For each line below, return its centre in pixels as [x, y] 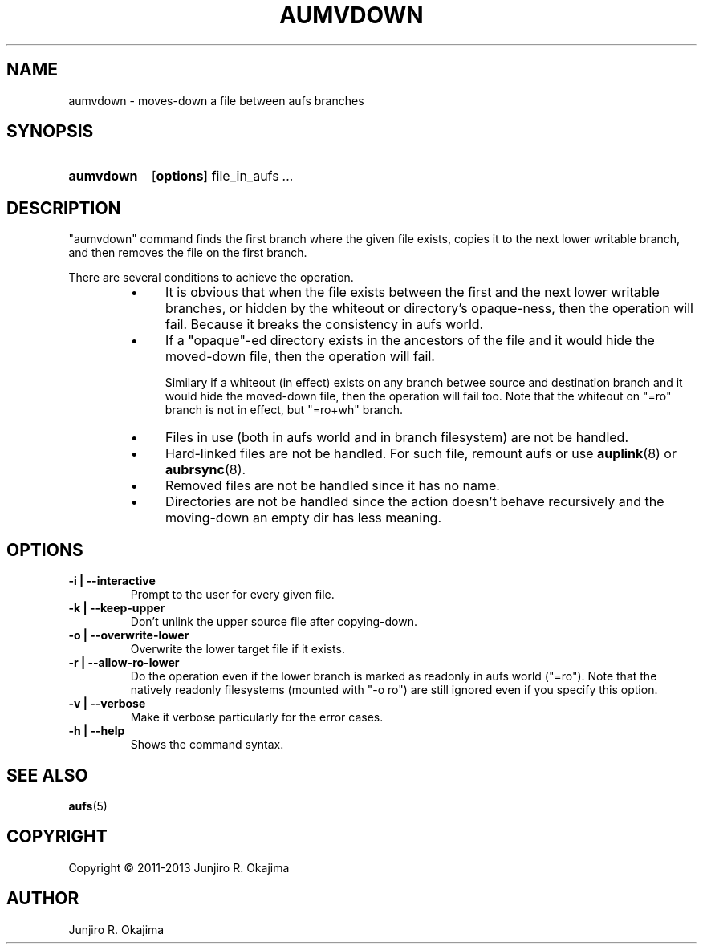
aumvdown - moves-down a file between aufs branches [216, 100]
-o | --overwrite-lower [129, 635]
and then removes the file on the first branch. [188, 253]
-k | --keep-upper [117, 608]
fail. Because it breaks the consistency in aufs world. [325, 325]
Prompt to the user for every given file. [232, 595]
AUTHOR [43, 899]
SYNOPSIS [50, 132]
